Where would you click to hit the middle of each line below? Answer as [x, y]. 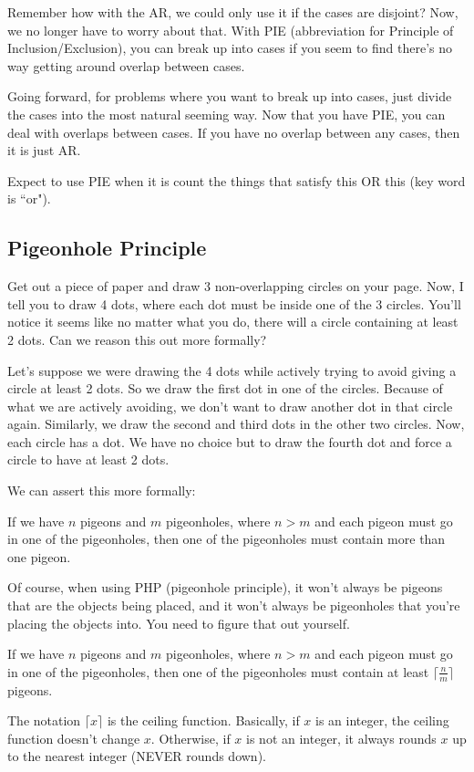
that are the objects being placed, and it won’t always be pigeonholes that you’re [234, 605]
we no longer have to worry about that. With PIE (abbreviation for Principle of [231, 30]
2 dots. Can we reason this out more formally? [137, 339]
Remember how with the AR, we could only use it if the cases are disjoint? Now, [233, 12]
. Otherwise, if [191, 738]
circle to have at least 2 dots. [88, 459]
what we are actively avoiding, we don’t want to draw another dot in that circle [230, 406]
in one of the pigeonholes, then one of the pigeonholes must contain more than [227, 539]
